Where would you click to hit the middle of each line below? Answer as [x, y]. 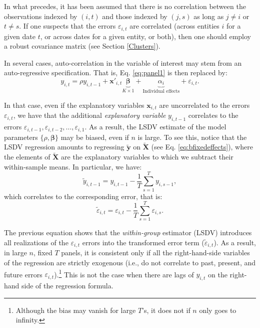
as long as [209, 16]
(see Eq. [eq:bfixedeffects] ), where [202, 147]
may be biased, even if [95, 137]
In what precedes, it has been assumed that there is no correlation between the [125, 6]
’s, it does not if [166, 310]
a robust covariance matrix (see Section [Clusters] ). [82, 46]
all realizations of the [36, 242]
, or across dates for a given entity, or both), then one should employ [145, 36]
